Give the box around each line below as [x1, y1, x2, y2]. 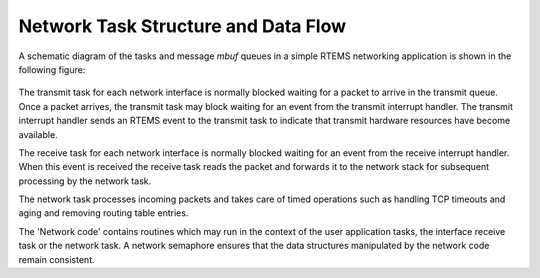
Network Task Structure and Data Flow [18, 15, 347, 37]
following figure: [18, 63, 86, 75]
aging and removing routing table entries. [18, 207, 189, 219]
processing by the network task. [18, 175, 152, 187]
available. [18, 128, 59, 140]
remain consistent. [18, 253, 95, 265]
